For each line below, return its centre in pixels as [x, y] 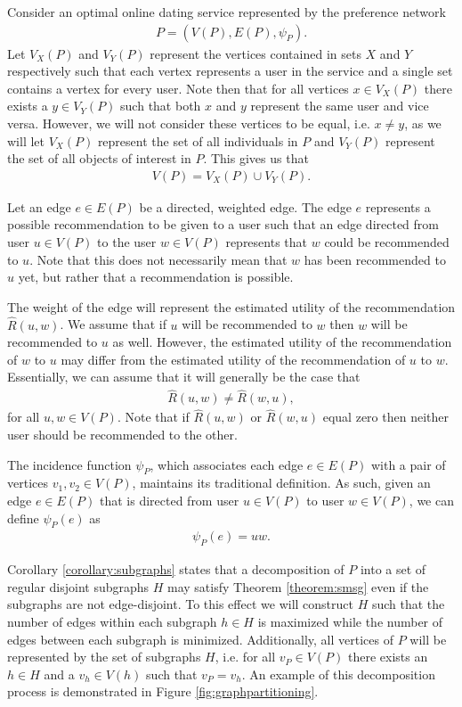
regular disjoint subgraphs [78, 586]
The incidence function [69, 464]
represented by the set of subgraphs [104, 657]
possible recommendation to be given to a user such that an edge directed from [223, 224]
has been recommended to [375, 259]
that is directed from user [169, 501]
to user [325, 501]
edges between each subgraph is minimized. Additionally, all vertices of [200, 639]
